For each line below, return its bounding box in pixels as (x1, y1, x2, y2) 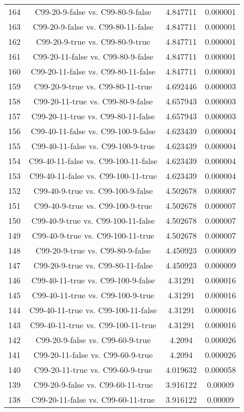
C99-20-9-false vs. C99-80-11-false (33, 21, 154, 32)
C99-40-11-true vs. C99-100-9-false (31, 274, 155, 286)
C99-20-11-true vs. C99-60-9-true (34, 364, 153, 375)
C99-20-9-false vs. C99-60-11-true (33, 379, 153, 390)
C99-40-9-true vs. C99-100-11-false (31, 214, 155, 226)
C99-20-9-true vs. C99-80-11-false (33, 259, 153, 271)
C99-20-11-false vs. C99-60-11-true (31, 393, 155, 405)
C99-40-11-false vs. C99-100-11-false (29, 155, 158, 167)
